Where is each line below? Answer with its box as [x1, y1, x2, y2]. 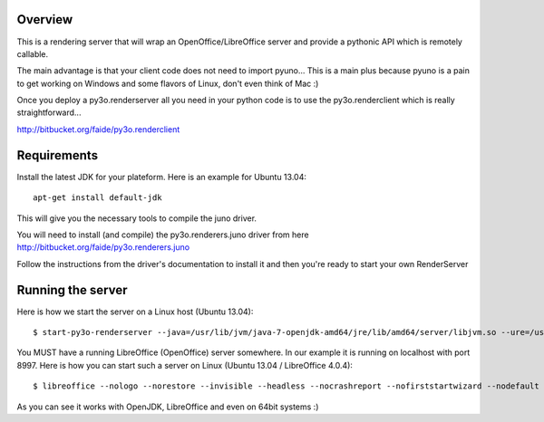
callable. [16, 48, 49, 59]
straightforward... [16, 107, 82, 118]
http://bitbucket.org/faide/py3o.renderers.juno [16, 242, 190, 253]
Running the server [16, 282, 128, 298]
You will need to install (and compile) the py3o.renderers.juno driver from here [16, 229, 309, 240]
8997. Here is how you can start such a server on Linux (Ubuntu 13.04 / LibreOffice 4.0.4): [16, 360, 354, 370]
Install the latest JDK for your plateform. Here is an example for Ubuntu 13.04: [16, 171, 307, 182]
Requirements [16, 148, 99, 163]
